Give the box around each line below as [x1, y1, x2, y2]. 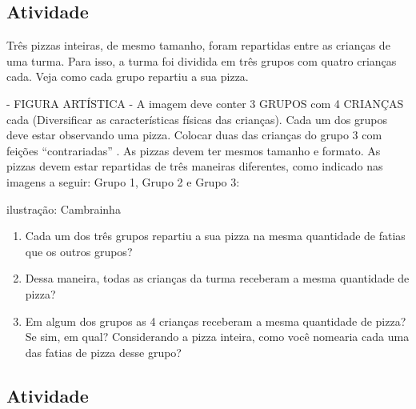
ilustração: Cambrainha [6, 200, 121, 217]
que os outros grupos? [25, 243, 133, 259]
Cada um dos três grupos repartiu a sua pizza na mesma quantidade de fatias [25, 227, 406, 244]
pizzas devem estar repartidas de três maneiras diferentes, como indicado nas [6, 158, 383, 174]
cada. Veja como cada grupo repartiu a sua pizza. [6, 68, 249, 85]
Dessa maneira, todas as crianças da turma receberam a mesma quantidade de [25, 270, 410, 287]
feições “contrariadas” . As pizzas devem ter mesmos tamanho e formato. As [6, 142, 381, 158]
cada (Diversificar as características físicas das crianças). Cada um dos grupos [6, 110, 387, 127]
